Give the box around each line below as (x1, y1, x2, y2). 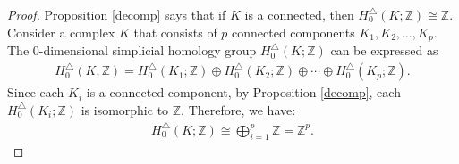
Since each (7, 83, 64, 102)
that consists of (133, 22, 217, 41)
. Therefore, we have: (181, 100, 296, 119)
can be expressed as (330, 41, 438, 60)
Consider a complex (7, 22, 115, 41)
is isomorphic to (81, 100, 169, 119)
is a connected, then (244, 5, 354, 23)
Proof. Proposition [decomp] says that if (7, 5, 226, 23)
